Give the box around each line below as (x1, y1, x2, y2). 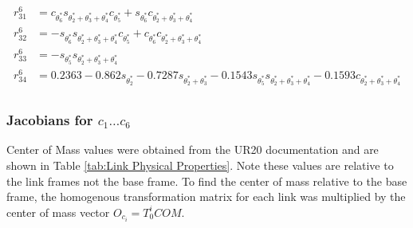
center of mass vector (6, 203, 110, 220)
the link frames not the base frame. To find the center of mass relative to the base (6, 172, 407, 189)
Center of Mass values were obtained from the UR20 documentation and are (6, 141, 379, 158)
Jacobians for (6, 110, 93, 130)
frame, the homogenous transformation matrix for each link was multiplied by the (6, 188, 406, 205)
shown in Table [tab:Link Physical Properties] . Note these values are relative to (6, 156, 394, 173)
